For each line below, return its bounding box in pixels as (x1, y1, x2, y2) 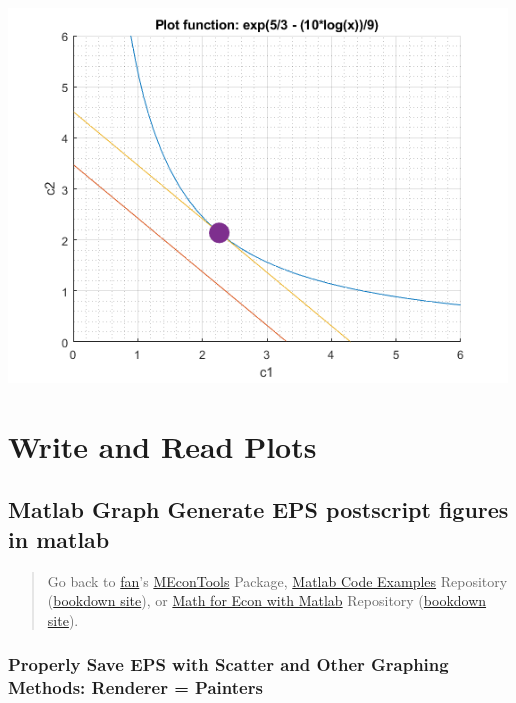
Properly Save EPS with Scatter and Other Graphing (8, 652, 449, 677)
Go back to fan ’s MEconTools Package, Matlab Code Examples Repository (47, 570, 508, 591)
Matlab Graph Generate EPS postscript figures (8, 494, 509, 525)
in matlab (8, 523, 110, 554)
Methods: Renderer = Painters (8, 675, 263, 700)
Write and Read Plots (8, 425, 317, 466)
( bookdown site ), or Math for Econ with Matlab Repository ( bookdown (47, 590, 487, 611)
